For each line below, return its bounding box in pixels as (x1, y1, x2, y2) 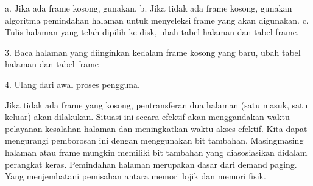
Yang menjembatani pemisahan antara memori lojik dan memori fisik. (5, 170, 266, 182)
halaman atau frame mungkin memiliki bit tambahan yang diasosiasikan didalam (5, 145, 308, 158)
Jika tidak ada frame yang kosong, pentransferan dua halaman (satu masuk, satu (5, 98, 308, 111)
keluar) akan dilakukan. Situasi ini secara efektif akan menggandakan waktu (5, 110, 290, 123)
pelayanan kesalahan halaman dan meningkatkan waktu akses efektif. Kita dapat (5, 122, 308, 135)
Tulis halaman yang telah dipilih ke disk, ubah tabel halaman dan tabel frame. (5, 25, 299, 38)
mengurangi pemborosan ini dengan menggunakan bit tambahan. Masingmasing (5, 134, 304, 147)
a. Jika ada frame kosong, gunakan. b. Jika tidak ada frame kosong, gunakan (5, 2, 292, 14)
